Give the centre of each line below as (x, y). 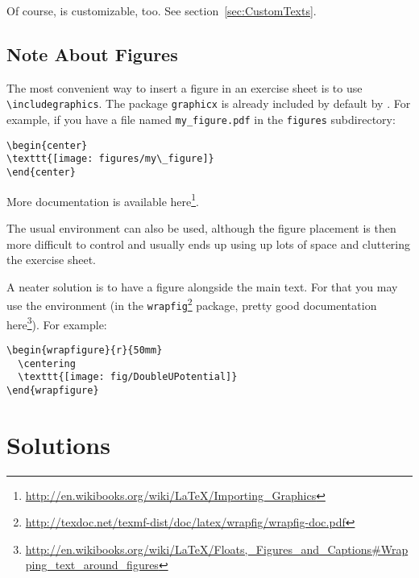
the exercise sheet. (51, 260)
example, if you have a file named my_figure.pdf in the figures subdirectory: (201, 120)
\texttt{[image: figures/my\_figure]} (110, 159)
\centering (47, 363)
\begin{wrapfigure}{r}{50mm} (85, 350)
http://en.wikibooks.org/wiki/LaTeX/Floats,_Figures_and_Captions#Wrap (217, 549)
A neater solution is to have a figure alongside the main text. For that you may (202, 286)
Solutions (58, 444)
